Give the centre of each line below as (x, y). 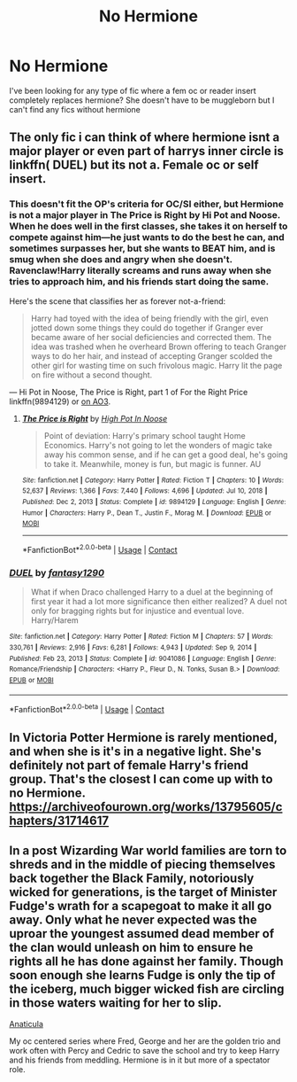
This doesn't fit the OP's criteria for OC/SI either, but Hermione (147, 204)
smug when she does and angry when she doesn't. (121, 260)
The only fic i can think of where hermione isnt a (145, 138)
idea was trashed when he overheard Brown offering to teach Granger (159, 346)
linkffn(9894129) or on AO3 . (60, 401)
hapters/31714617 (59, 820)
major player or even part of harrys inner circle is (147, 151)
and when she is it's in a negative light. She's (136, 751)
